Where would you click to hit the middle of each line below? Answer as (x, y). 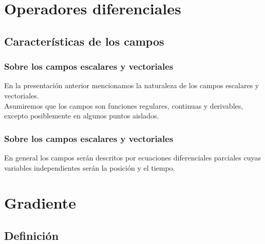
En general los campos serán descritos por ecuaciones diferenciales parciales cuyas (133, 157)
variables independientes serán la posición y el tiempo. (90, 167)
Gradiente (40, 203)
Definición (32, 235)
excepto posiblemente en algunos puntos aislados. (82, 116)
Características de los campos (84, 41)
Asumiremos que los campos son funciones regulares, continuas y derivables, (124, 105)
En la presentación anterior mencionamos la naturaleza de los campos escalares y (132, 85)
